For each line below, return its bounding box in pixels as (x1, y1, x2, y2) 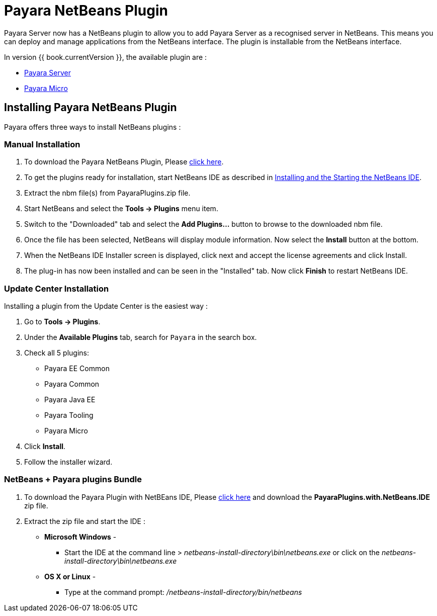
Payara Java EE (44, 395, 96, 404)
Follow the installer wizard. (24, 458, 113, 467)
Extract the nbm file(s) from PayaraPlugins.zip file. (24, 189, 191, 198)
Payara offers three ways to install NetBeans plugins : (4, 122, 181, 131)
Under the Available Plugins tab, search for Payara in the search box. (24, 333, 257, 342)
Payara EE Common (44, 364, 110, 373)
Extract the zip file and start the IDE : (24, 516, 145, 525)
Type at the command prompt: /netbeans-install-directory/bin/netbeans (64, 587, 302, 596)
